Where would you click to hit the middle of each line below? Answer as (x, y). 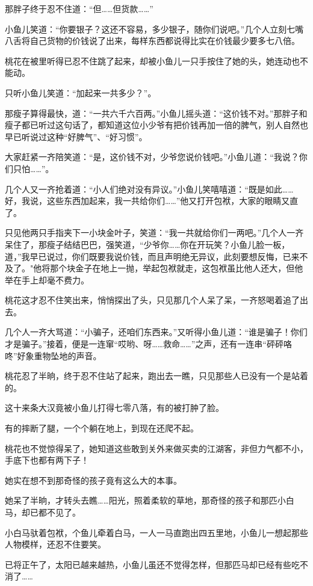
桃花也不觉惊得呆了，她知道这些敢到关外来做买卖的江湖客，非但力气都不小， (156, 448)
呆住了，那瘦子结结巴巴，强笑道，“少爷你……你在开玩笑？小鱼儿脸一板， (147, 244)
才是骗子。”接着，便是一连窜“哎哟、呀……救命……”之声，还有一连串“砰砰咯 (148, 344)
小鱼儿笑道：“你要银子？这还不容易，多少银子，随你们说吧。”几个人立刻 (146, 29)
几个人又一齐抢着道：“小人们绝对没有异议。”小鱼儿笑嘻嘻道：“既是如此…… (149, 189)
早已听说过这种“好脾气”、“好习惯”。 (76, 136)
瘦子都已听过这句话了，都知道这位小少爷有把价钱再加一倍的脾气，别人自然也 (156, 125)
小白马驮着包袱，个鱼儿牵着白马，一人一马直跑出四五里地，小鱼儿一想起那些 (156, 532)
